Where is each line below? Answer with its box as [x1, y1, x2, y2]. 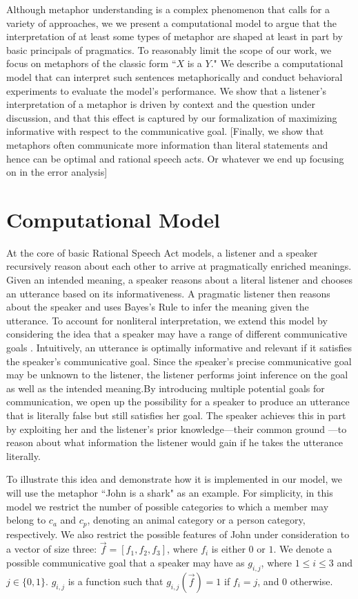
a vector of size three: [6, 542, 97, 556]
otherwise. [290, 573, 333, 588]
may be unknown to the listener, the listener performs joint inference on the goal [6, 367, 348, 382]
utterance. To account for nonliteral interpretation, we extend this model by [6, 313, 328, 327]
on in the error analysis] [6, 165, 108, 179]
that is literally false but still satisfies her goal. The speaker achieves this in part [6, 407, 346, 422]
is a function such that [68, 573, 163, 588]
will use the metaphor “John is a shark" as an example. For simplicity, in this [6, 485, 333, 499]
